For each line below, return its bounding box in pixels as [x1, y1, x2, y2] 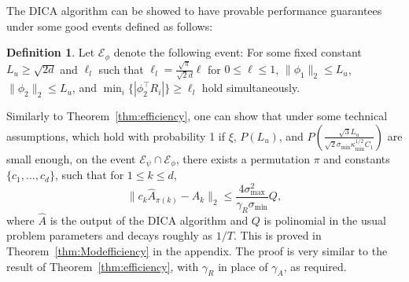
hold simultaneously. [201, 79, 300, 96]
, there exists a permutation [175, 150, 310, 167]
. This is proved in [233, 227, 322, 244]
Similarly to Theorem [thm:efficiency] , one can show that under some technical [6, 108, 388, 124]
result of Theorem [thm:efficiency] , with [6, 258, 199, 274]
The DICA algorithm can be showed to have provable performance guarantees [6, 2, 382, 18]
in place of [218, 258, 268, 274]
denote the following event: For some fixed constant [113, 44, 362, 60]
